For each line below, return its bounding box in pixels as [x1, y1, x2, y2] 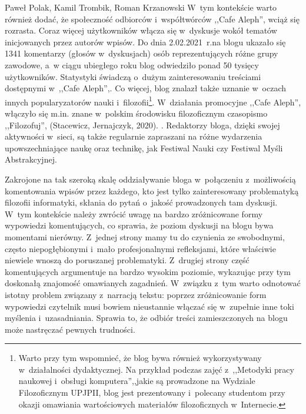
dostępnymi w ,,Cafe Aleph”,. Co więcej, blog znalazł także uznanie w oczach [5, 82, 287, 94]
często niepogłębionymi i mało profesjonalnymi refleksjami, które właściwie [5, 242, 276, 254]
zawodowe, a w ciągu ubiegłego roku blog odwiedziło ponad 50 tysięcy [5, 58, 259, 71]
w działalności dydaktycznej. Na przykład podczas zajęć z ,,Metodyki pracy [18, 363, 294, 375]
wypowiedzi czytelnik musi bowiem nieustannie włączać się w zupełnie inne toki [5, 300, 294, 312]
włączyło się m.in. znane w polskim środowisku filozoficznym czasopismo [5, 107, 268, 119]
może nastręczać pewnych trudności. [5, 323, 135, 335]
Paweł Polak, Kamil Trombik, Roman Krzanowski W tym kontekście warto [5, 1, 277, 13]
